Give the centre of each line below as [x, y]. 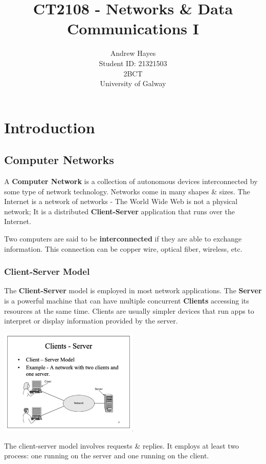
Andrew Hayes [133, 53]
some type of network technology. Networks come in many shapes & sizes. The [127, 191]
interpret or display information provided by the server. [91, 321]
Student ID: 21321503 [133, 63]
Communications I [133, 28]
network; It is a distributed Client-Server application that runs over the [119, 211]
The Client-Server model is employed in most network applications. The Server [133, 290]
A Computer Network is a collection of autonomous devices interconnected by [131, 181]
